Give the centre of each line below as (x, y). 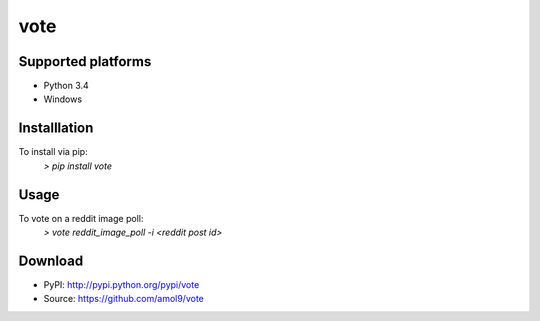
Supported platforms (85, 61)
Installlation (56, 128)
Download (51, 260)
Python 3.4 (66, 86)
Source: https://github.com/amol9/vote (124, 299)
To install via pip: (53, 152)
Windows (63, 99)
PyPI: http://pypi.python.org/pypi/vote (121, 284)
